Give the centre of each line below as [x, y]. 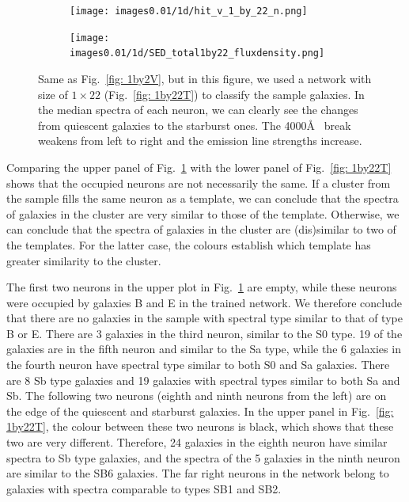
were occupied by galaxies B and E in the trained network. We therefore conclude [204, 302]
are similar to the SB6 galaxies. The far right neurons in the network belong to [198, 473]
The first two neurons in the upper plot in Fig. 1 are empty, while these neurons [202, 287]
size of [53, 94]
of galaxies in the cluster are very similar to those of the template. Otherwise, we [203, 213]
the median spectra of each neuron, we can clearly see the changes [198, 110]
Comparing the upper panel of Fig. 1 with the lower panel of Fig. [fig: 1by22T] [199, 167]
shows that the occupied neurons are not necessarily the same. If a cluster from [199, 183]
